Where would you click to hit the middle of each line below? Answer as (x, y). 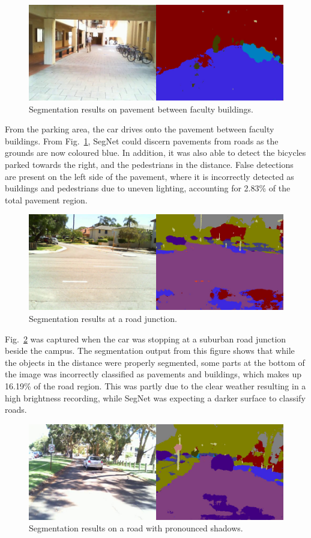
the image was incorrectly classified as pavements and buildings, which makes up (153, 374)
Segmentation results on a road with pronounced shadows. (136, 528)
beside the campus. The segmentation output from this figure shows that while (150, 351)
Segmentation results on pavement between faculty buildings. (141, 109)
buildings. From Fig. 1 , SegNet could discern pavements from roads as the (142, 141)
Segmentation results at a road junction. (103, 318)
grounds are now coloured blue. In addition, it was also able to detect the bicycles (155, 153)
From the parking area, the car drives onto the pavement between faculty (140, 129)
